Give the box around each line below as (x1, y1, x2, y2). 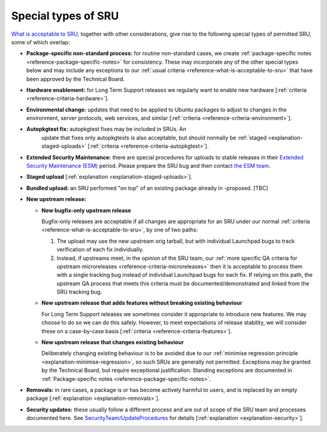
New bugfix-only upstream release (41, 207, 131, 214)
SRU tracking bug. (56, 288, 102, 296)
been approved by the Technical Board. (26, 75, 125, 82)
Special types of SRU (11, 9, 119, 22)
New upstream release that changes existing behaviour (41, 339, 184, 346)
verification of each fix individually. (56, 246, 144, 253)
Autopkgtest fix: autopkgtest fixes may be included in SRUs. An (26, 125, 187, 133)
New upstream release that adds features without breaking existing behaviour (41, 299, 242, 307)
